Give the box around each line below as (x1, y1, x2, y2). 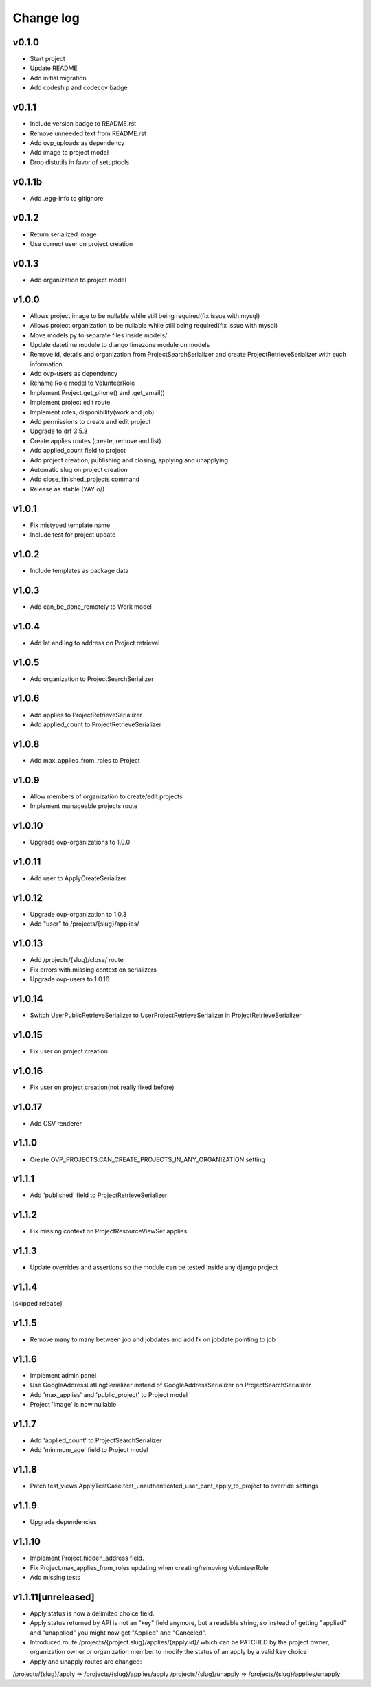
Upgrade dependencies (30, 1518, 98, 1526)
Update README (30, 64, 78, 72)
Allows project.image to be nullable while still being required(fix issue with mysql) (30, 311, 260, 320)
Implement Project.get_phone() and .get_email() (30, 388, 165, 396)
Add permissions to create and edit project (30, 418, 151, 426)
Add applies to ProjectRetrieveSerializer (30, 711, 142, 719)
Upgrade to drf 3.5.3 (30, 427, 88, 436)
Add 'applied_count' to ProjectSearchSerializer (30, 1436, 162, 1444)
